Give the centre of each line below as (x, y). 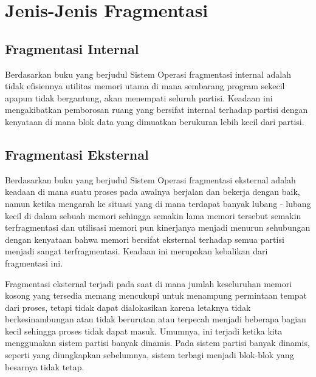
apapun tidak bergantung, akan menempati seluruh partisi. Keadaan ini (139, 97)
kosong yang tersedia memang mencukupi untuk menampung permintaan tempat (156, 295)
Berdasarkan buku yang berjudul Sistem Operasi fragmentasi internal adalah (148, 74)
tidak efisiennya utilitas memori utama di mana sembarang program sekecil (145, 86)
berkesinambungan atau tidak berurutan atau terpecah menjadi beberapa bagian (156, 319)
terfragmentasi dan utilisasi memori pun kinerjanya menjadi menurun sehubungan (158, 227)
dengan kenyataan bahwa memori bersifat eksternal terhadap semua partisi (145, 239)
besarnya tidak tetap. (45, 366)
